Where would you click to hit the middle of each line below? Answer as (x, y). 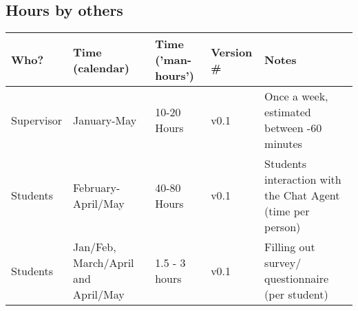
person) (283, 227)
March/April (103, 263)
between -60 (293, 128)
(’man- (173, 60)
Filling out (290, 247)
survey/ (283, 263)
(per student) (296, 294)
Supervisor (36, 120)
